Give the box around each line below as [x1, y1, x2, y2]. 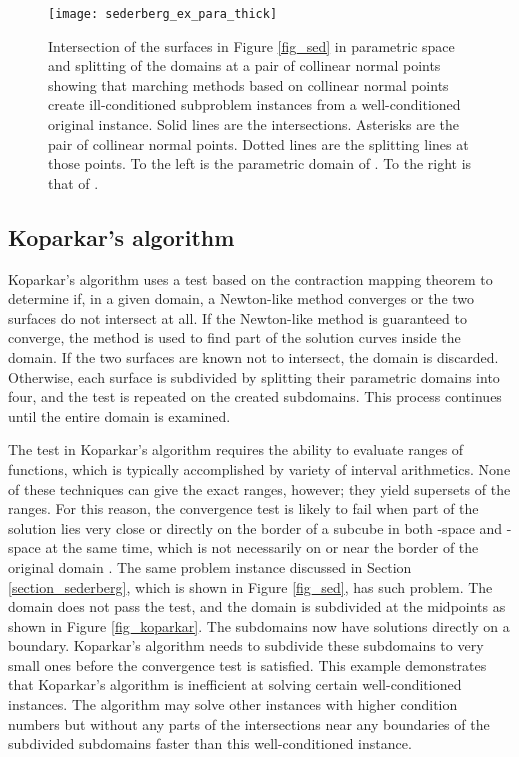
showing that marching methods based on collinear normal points [48, 74, 449, 95]
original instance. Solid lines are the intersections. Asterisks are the [48, 114, 459, 135]
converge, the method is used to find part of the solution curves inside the [8, 327, 461, 348]
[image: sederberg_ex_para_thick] [48, 7, 278, 21]
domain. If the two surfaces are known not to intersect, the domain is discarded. [8, 346, 499, 367]
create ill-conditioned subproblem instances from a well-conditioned [48, 94, 461, 115]
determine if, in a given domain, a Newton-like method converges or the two [8, 288, 475, 309]
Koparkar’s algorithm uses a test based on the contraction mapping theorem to [8, 268, 493, 289]
